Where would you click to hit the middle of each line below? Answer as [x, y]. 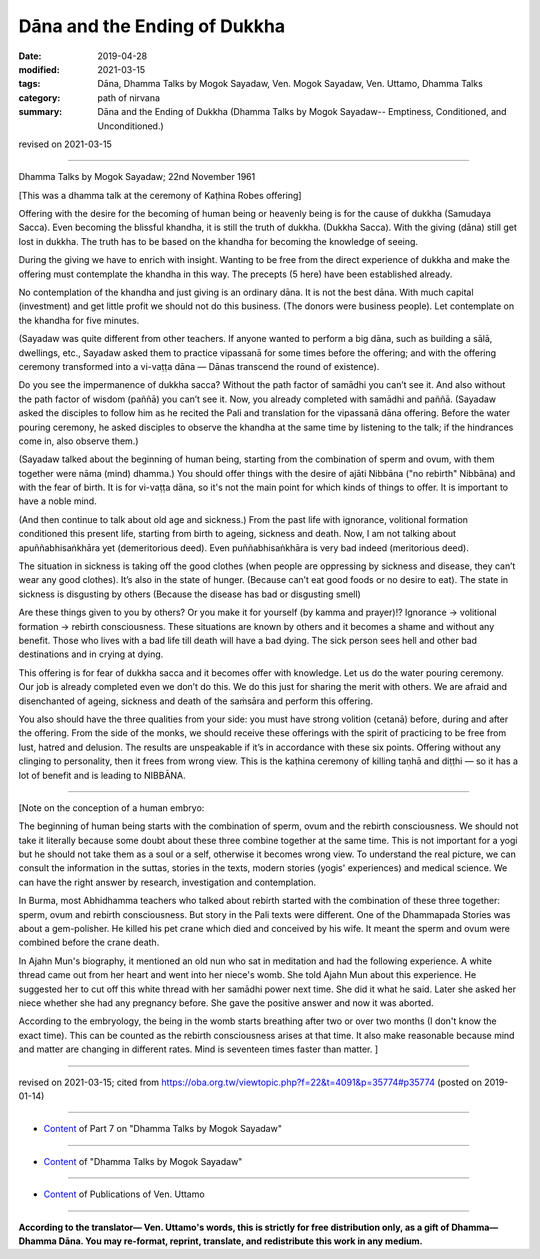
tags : [29, 84]
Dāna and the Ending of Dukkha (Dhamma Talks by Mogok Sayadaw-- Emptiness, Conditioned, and [302, 112]
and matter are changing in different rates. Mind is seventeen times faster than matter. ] [198, 1049]
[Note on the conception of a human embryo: [111, 807]
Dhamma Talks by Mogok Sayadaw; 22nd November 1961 [137, 177]
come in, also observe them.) [78, 441]
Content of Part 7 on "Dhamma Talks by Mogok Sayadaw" [162, 1129]
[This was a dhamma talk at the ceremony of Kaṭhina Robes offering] [160, 195]
